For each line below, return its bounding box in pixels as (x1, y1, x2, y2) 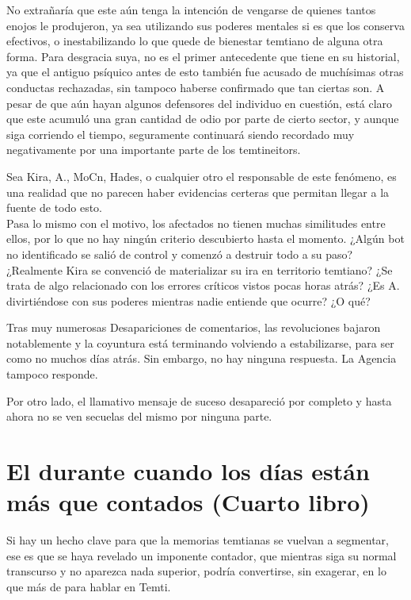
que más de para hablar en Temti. (6, 578, 171, 594)
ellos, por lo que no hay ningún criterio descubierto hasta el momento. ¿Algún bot (6, 230, 405, 247)
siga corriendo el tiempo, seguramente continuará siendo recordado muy (6, 125, 355, 142)
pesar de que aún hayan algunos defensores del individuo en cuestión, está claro (6, 94, 393, 111)
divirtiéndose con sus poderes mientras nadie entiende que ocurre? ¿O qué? (6, 292, 371, 309)
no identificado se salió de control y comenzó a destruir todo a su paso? (6, 245, 353, 262)
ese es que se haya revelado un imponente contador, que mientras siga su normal (6, 547, 397, 563)
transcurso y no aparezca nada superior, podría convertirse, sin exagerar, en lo (6, 563, 386, 579)
